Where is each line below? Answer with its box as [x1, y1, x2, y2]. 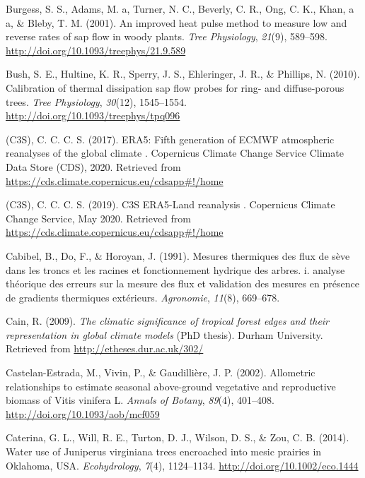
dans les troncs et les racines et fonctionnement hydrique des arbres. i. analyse [6, 262, 345, 277]
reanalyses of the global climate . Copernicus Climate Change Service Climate [6, 145, 344, 160]
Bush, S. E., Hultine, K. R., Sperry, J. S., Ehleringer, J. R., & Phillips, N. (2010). [6, 66, 360, 81]
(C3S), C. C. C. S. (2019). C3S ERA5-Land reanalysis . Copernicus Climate [6, 197, 335, 212]
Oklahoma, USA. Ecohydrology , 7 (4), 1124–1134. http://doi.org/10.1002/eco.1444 [6, 458, 359, 472]
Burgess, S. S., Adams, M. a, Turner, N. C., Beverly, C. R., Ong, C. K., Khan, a [6, 1, 354, 16]
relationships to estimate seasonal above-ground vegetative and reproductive [6, 378, 336, 393]
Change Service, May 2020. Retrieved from [6, 210, 192, 225]
